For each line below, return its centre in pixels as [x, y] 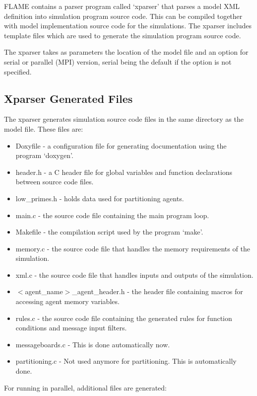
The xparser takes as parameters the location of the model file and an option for [126, 52]
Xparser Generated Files [68, 98]
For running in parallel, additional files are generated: [85, 387]
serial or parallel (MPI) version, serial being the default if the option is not [118, 61]
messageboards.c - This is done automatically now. [93, 344]
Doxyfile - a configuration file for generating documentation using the [121, 145]
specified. [18, 71]
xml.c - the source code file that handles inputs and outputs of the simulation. [134, 275]
